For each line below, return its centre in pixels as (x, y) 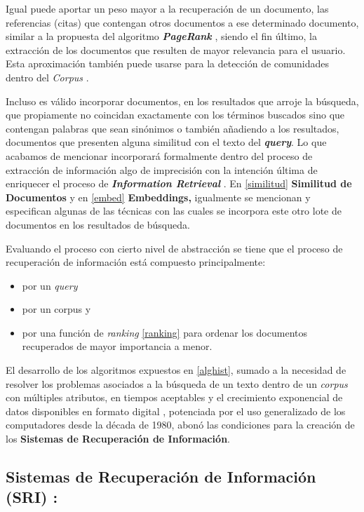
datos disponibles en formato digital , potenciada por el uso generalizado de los (176, 411)
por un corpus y (56, 309)
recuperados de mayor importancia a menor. (117, 346)
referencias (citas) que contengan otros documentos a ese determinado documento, (182, 22)
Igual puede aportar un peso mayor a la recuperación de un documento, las (167, 8)
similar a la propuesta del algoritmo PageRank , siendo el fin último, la (161, 36)
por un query (50, 285)
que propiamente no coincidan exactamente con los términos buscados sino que (175, 115)
